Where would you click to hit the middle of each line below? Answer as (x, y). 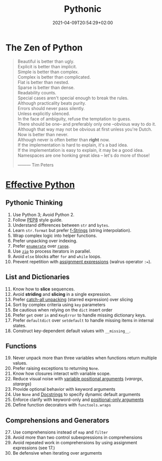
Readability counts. (37, 92)
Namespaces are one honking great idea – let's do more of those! (83, 155)
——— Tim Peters (35, 165)
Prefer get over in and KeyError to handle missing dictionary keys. (79, 315)
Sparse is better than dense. (46, 87)
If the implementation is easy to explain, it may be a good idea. (81, 150)
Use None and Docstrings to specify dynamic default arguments (77, 395)
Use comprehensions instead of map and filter (60, 432)
